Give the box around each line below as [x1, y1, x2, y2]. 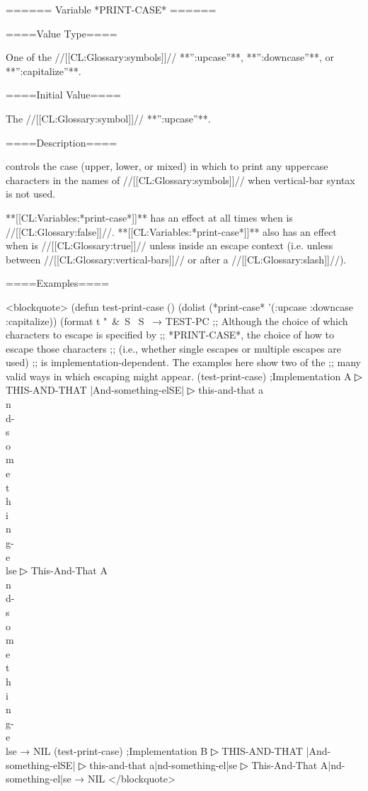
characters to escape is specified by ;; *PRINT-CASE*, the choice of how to [6, 327, 335, 342]
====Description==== [6, 135, 117, 149]
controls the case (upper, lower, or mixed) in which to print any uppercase [6, 159, 328, 173]
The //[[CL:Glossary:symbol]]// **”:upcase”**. [6, 110, 211, 125]
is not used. [6, 186, 56, 201]
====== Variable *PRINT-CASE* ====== [6, 2, 217, 16]
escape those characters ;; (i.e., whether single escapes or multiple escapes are [6, 341, 341, 355]
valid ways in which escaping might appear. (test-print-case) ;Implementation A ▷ [6, 368, 362, 383]
